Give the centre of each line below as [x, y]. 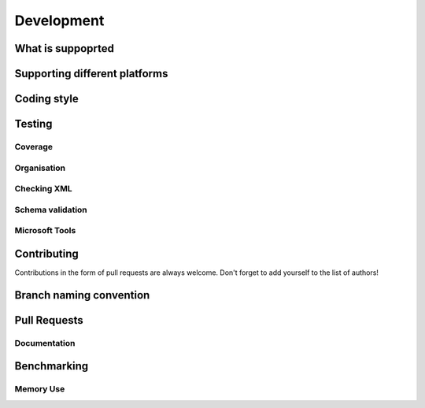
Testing [33, 124]
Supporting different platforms [91, 74]
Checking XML [43, 189]
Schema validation [51, 210]
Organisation [40, 168]
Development [59, 20]
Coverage [34, 147]
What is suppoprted [64, 48]
